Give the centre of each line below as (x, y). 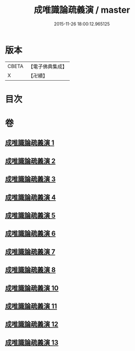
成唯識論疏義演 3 (30, 179)
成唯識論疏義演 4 (30, 197)
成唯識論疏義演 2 (30, 161)
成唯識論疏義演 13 (32, 342)
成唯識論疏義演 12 (32, 324)
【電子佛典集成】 (48, 66)
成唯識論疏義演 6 (30, 233)
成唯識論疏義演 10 (32, 288)
